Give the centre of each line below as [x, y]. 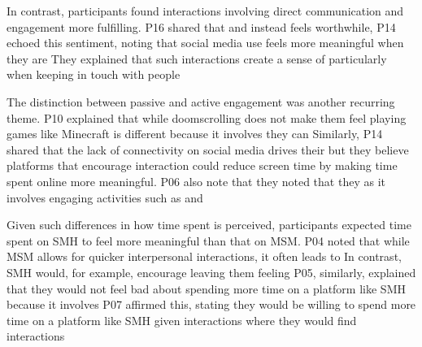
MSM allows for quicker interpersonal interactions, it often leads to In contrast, [204, 256]
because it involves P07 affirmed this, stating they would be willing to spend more [211, 304]
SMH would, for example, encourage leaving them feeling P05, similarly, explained [211, 272]
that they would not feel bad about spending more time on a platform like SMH [206, 288]
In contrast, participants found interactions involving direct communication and [205, 11]
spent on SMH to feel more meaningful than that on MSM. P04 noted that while [208, 240]
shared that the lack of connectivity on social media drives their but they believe [208, 149]
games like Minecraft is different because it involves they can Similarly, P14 [195, 134]
